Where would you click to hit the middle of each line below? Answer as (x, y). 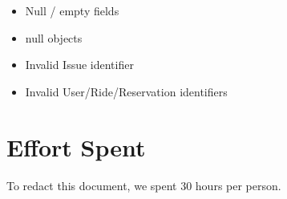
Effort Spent (76, 146)
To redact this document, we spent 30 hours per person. (144, 185)
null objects (54, 37)
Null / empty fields (72, 10)
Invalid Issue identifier (79, 65)
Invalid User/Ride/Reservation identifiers (126, 91)
